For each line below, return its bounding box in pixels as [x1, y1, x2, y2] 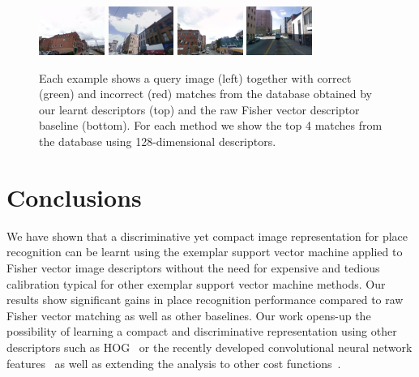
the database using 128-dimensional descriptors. [39, 133, 276, 150]
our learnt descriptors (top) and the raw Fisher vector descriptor [39, 101, 360, 118]
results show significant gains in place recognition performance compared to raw [6, 291, 404, 308]
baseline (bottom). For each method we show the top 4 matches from [39, 117, 383, 134]
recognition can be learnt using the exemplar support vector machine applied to [6, 243, 403, 260]
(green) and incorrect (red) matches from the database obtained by [39, 85, 373, 102]
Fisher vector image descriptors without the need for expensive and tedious [6, 259, 380, 276]
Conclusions [6, 180, 142, 213]
